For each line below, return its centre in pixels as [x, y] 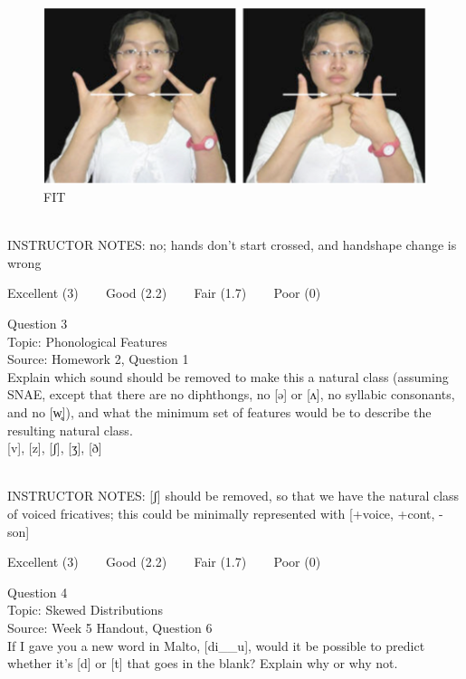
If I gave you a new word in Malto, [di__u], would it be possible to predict [216, 645]
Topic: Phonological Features [87, 341]
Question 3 [38, 324]
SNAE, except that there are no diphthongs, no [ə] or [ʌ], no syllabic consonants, [231, 394]
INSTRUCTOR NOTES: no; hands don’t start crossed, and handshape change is [232, 245]
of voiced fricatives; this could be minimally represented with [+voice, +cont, [221, 513]
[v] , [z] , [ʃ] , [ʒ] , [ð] [55, 448]
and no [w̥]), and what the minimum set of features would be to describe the [219, 412]
